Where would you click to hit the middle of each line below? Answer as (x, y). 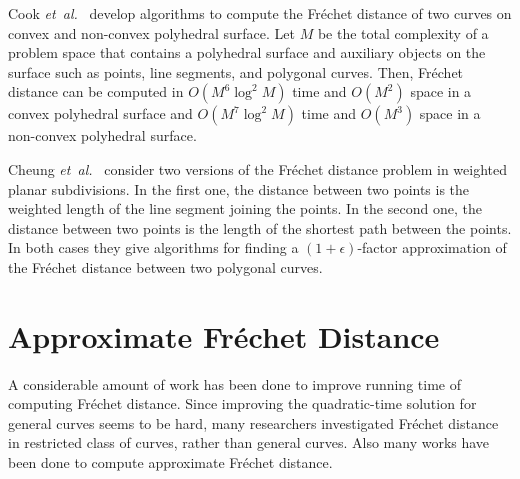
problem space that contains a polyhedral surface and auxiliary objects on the (247, 52)
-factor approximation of (432, 247)
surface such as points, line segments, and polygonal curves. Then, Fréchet (236, 71)
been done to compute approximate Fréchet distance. (170, 462)
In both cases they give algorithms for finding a (153, 247)
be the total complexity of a (403, 32)
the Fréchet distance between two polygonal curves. (165, 266)
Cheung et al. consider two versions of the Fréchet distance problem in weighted (258, 168)
